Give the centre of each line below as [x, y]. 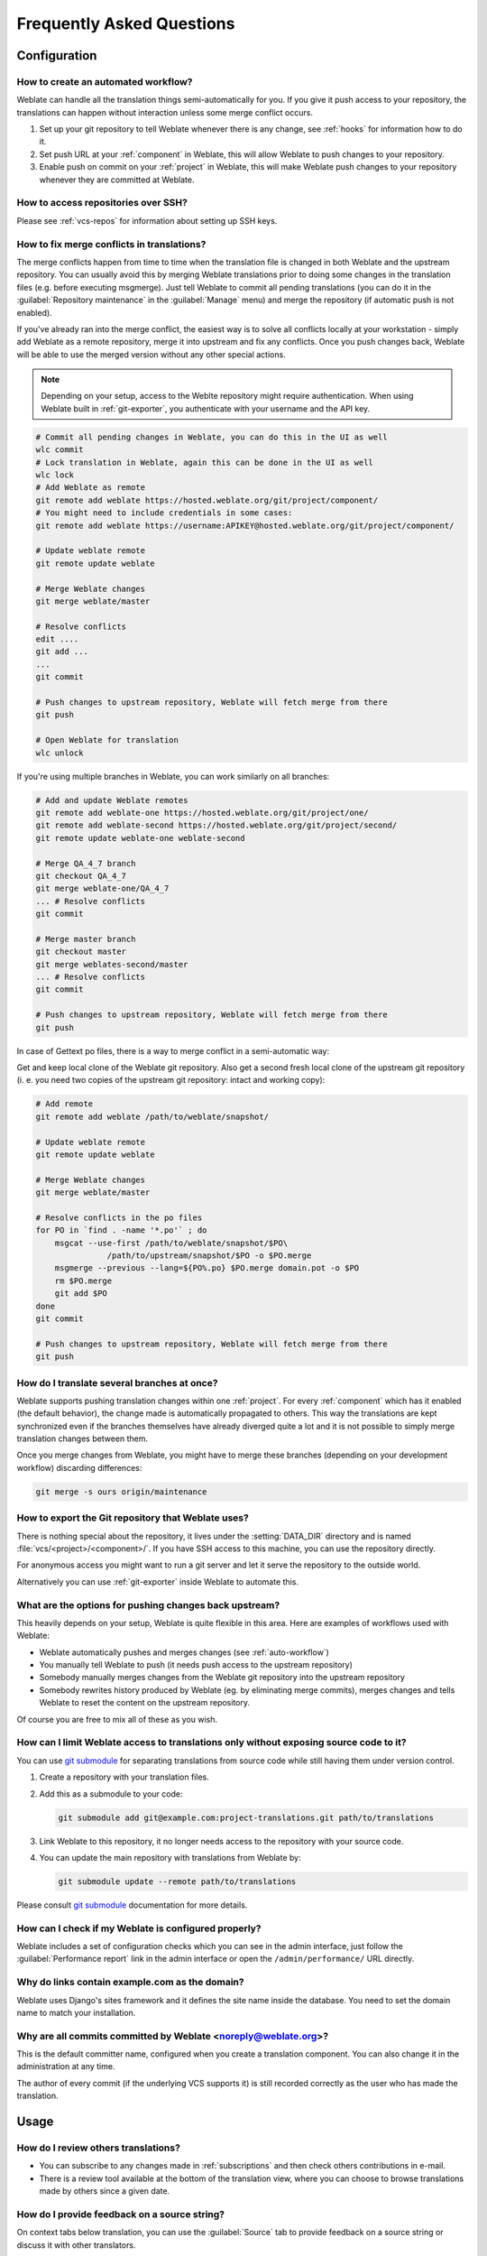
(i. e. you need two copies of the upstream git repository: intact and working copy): [171, 1080]
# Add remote [64, 1104]
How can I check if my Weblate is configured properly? [139, 1928]
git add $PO [81, 1294]
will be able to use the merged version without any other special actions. [151, 354]
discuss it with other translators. [76, 2245]
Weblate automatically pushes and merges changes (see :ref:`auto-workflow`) [184, 1652]
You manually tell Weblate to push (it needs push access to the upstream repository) [196, 1665]
